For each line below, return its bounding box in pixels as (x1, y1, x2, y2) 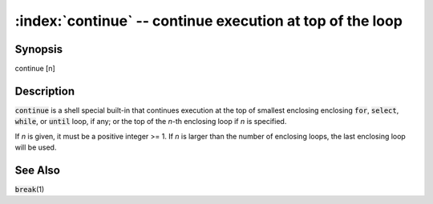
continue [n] (14, 64, 55, 74)
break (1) (14, 185, 45, 194)
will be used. (14, 142, 57, 152)
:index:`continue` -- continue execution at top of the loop (14, 12, 403, 30)
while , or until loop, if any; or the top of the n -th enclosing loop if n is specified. (14, 117, 287, 126)
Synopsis (14, 42, 63, 56)
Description (14, 84, 75, 98)
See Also (14, 163, 60, 177)
